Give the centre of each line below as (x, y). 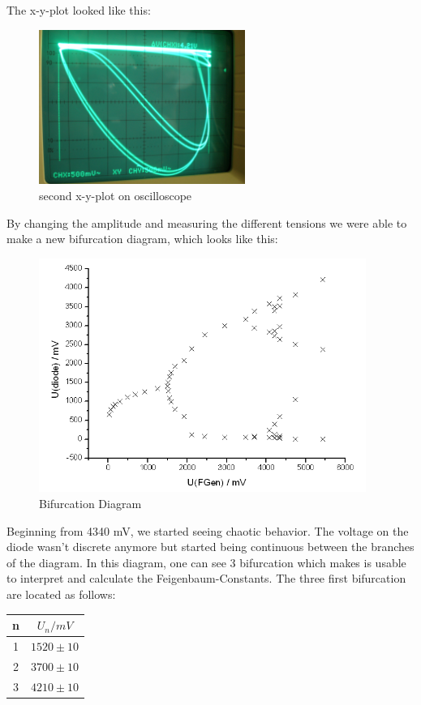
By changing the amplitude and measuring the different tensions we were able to (207, 222)
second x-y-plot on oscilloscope (116, 195)
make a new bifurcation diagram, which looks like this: (142, 239)
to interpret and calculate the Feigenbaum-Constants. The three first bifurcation (206, 578)
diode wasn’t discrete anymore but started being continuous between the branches (210, 547)
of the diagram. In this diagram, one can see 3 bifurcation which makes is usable (206, 562)
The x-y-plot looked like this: (79, 10)
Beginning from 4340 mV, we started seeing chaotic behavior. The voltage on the (208, 530)
